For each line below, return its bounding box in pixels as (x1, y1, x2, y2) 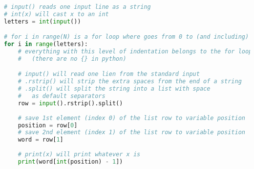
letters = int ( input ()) (4, 18, 81, 25)
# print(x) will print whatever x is (18, 151, 141, 158)
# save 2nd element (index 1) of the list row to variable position (18, 129, 245, 136)
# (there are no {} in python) (18, 55, 127, 62)
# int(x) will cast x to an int (4, 10, 109, 18)
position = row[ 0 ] (18, 121, 78, 129)
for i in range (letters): (4, 41, 88, 48)
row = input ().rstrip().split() (18, 99, 123, 107)
